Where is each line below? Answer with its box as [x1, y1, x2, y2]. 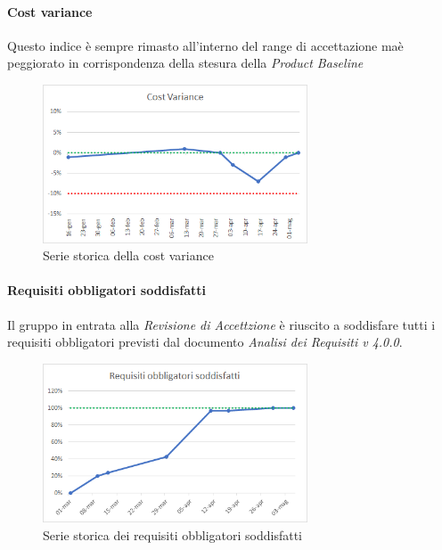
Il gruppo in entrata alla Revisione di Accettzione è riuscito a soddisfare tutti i [7, 315, 436, 333]
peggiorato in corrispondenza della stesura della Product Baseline [7, 53, 364, 72]
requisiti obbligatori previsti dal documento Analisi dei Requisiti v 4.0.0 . [7, 332, 403, 351]
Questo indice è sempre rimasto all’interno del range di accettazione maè [7, 36, 404, 54]
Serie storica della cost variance [43, 246, 214, 265]
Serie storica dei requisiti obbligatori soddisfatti [43, 525, 303, 544]
